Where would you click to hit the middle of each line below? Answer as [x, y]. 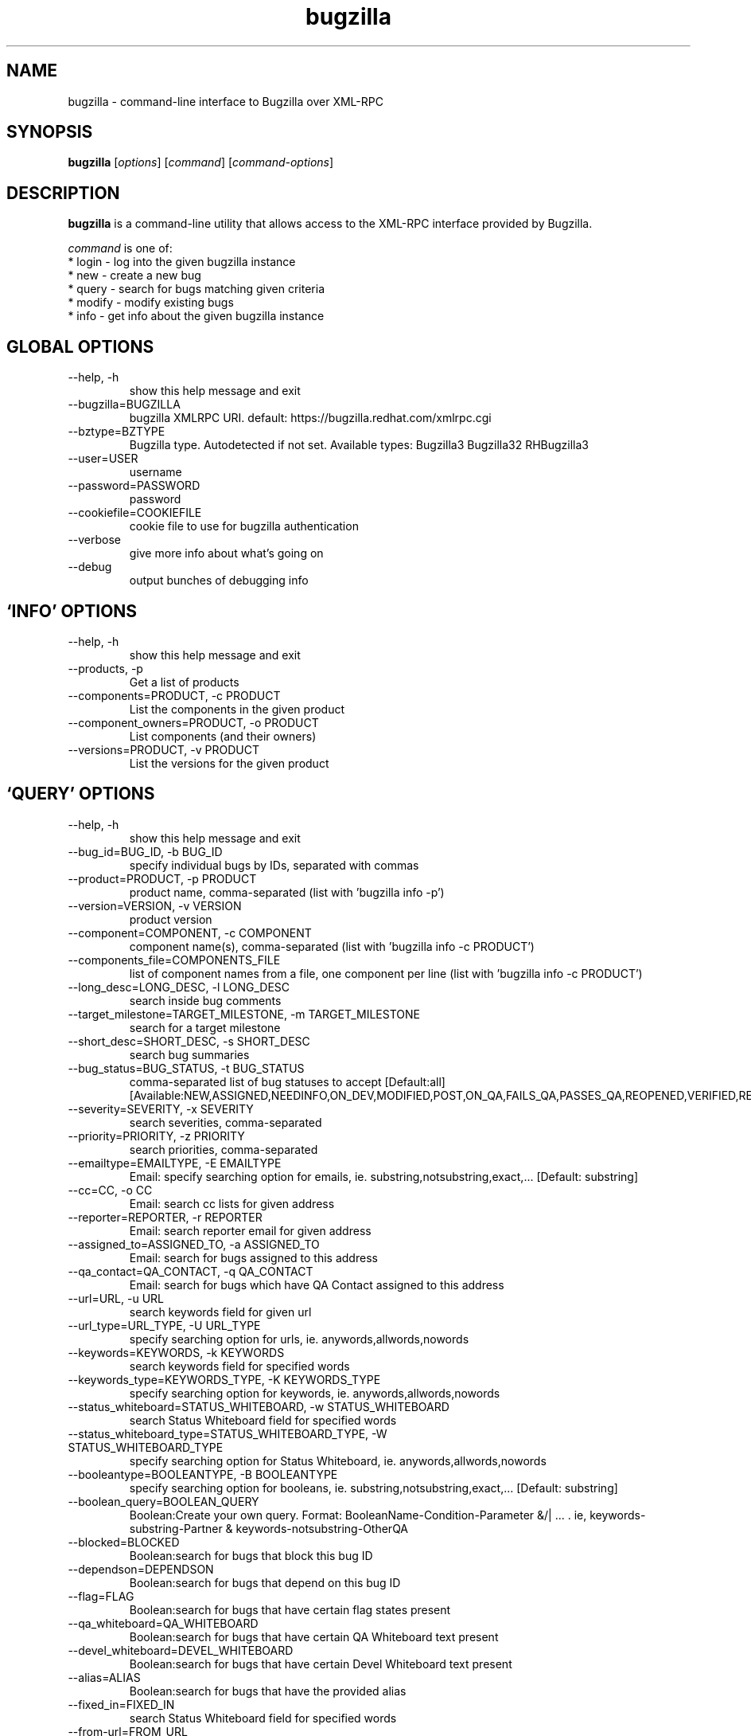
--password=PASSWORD [134, 486]
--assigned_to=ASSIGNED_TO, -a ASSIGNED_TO [194, 1244]
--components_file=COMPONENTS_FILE [174, 960]
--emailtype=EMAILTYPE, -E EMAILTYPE [175, 1163]
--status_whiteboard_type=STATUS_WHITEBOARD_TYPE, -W [228, 1433]
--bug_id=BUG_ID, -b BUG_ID [145, 851]
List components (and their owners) [223, 736]
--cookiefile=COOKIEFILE [135, 513]
